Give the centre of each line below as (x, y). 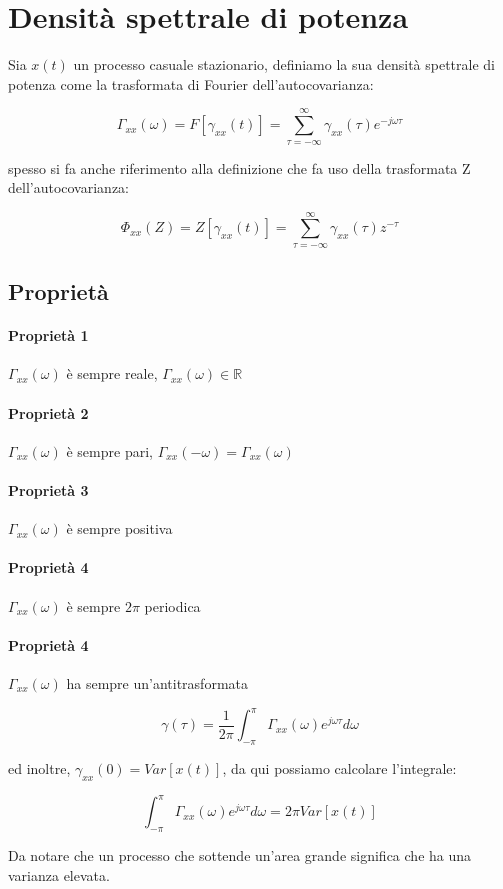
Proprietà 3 (48, 490)
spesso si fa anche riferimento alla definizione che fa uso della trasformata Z (239, 167)
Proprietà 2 (48, 412)
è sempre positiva (119, 528)
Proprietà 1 (48, 335)
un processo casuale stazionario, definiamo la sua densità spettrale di (284, 64)
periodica (172, 605)
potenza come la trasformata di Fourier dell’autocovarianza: (191, 83)
